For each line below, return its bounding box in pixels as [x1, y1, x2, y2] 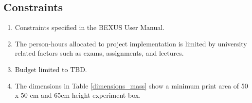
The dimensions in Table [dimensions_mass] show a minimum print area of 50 [15, 80, 248, 90]
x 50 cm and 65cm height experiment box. [15, 90, 141, 100]
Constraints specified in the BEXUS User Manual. [15, 22, 165, 32]
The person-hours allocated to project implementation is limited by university [15, 38, 247, 48]
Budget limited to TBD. [15, 64, 87, 74]
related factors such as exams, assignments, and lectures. [15, 48, 184, 58]
